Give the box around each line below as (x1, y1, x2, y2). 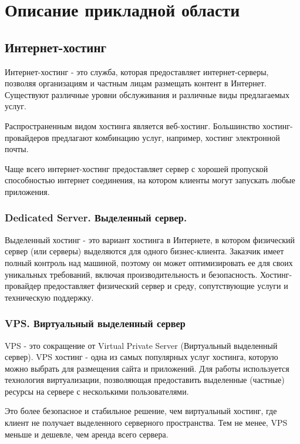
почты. (5, 143, 29, 155)
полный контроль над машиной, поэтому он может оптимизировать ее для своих (5, 256, 293, 268)
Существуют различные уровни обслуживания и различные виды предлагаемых (5, 88, 289, 100)
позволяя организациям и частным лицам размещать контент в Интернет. (5, 77, 267, 89)
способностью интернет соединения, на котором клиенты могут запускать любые (5, 174, 295, 186)
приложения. (5, 185, 50, 197)
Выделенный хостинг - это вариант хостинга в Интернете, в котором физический (5, 233, 295, 245)
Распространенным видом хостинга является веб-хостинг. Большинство (5, 119, 260, 132)
